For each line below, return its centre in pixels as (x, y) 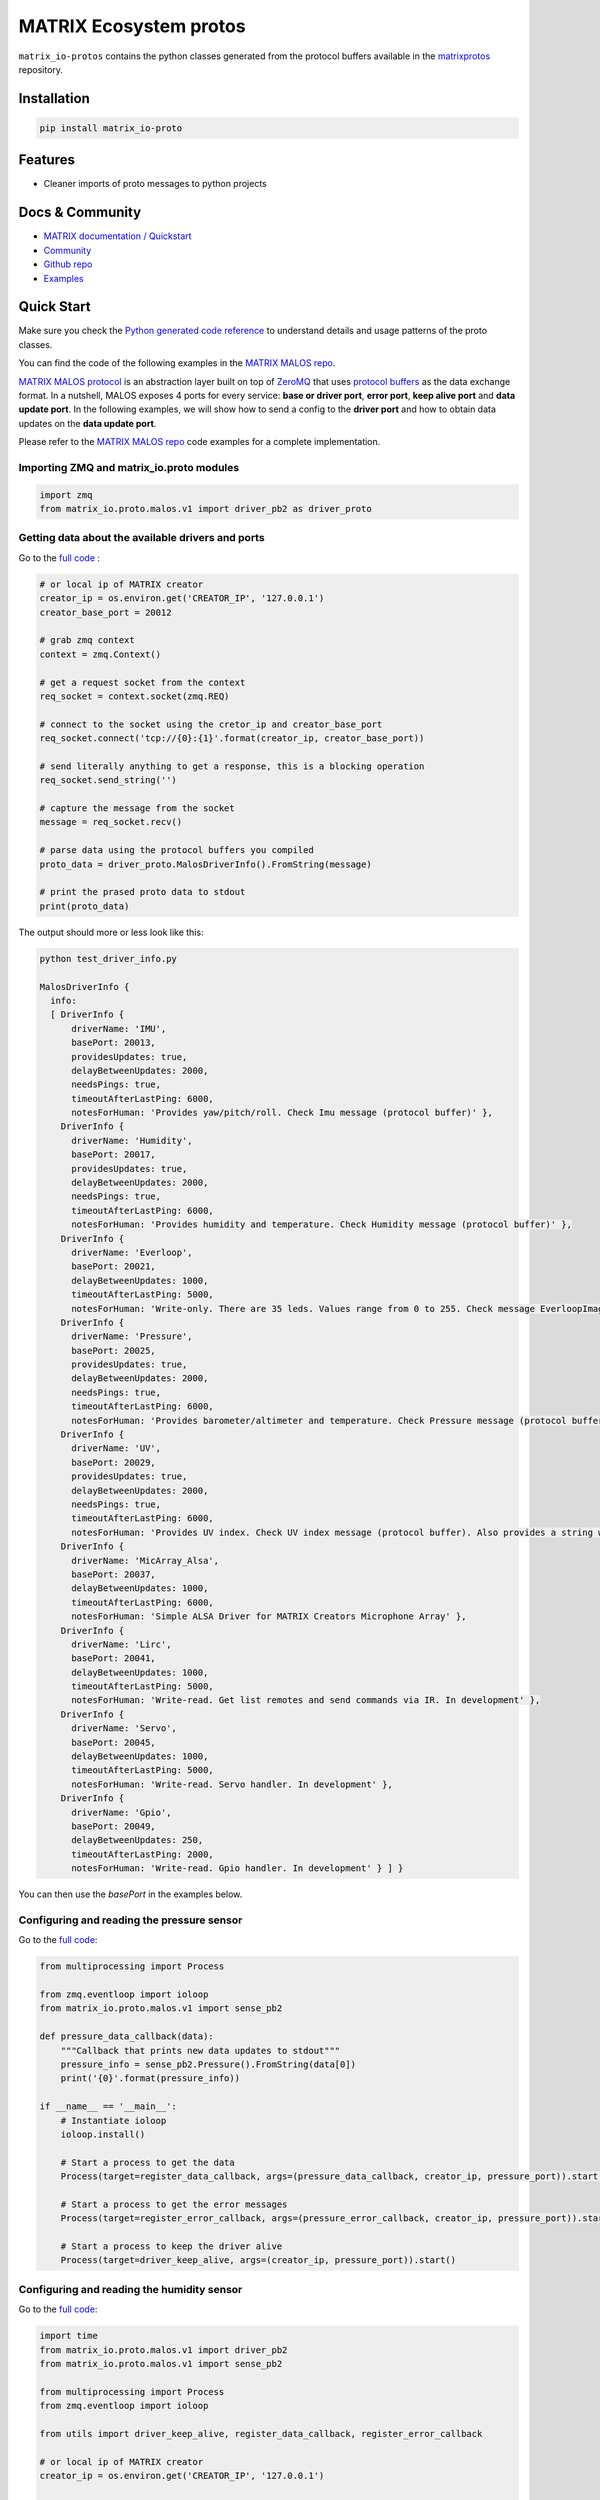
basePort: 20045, (114, 1742)
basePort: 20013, (114, 1043)
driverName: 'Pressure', (132, 1336)
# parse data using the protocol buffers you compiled (176, 850)
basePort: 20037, (114, 1574)
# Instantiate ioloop (113, 2120)
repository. (41, 69)
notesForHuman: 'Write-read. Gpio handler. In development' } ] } (237, 1868)
